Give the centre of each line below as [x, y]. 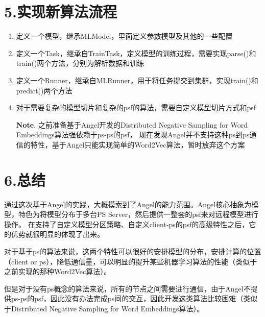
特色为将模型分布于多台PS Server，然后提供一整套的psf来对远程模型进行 [138, 214]
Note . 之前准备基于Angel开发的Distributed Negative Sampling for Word [132, 124]
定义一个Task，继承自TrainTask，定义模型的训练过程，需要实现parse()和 [136, 53]
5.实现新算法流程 [61, 11]
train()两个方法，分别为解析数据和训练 [80, 63]
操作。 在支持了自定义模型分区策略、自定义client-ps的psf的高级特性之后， [127, 224]
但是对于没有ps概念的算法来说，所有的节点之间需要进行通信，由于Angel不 [127, 288]
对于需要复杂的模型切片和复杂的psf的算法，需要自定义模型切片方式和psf [136, 107]
